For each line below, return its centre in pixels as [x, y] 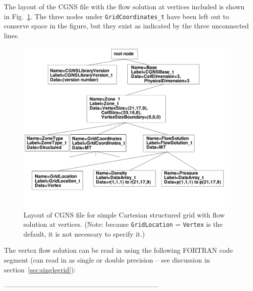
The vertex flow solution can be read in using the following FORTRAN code [118, 250]
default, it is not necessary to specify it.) [84, 233]
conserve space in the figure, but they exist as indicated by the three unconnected [126, 26]
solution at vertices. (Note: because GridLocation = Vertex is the [123, 224]
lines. [12, 35]
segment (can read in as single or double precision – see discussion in [107, 259]
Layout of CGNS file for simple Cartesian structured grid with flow [124, 214]
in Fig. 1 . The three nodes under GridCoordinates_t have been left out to [117, 16]
